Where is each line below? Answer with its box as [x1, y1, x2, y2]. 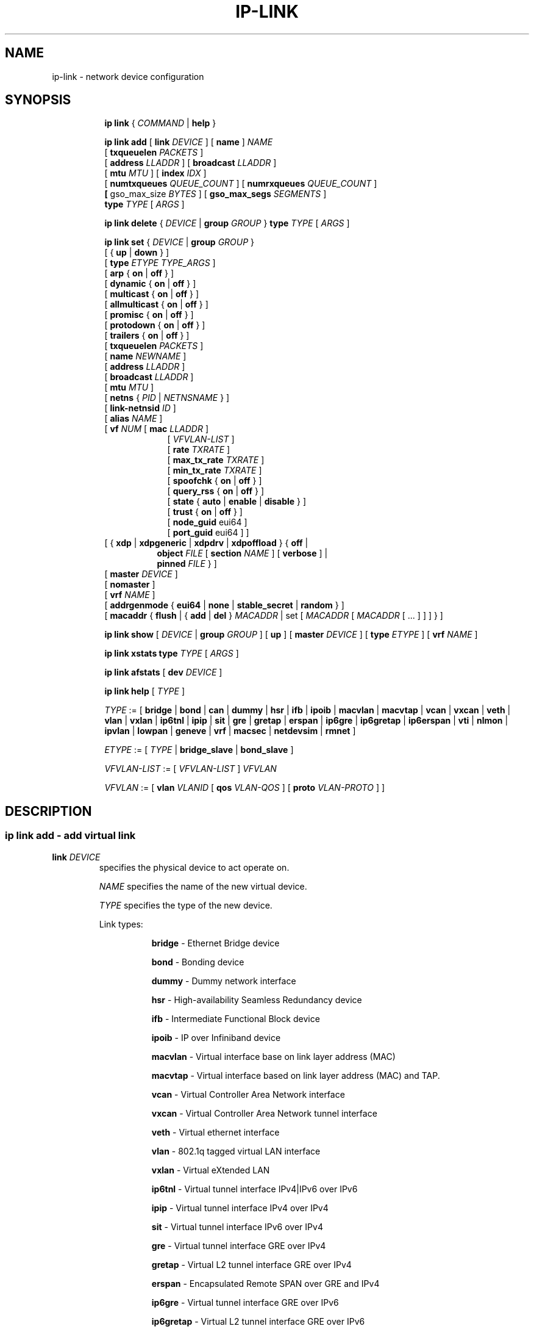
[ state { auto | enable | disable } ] [167, 496, 307, 507]
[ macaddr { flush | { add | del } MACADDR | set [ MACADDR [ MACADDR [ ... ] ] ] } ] [104, 610, 443, 621]
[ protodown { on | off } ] [104, 320, 205, 331]
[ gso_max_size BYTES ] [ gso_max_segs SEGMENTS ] [104, 189, 327, 200]
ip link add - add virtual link [5, 829, 136, 842]
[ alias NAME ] [104, 413, 163, 424]
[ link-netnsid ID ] [104, 403, 176, 414]
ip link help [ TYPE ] [104, 686, 185, 697]
